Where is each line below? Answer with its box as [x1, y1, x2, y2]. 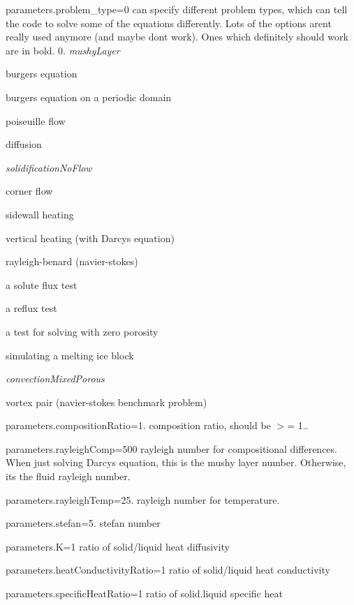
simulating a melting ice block [6, 348, 134, 362]
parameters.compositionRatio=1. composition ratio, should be [6, 418, 271, 433]
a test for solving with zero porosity [6, 324, 158, 338]
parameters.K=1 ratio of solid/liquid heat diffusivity [6, 539, 230, 553]
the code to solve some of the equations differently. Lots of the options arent [6, 15, 332, 30]
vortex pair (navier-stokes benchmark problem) [6, 394, 207, 409]
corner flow [6, 184, 53, 198]
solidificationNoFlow [6, 160, 92, 174]
